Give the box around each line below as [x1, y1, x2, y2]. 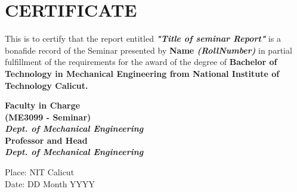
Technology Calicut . [5, 79, 88, 91]
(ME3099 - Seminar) [5, 110, 91, 123]
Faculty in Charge [5, 99, 81, 112]
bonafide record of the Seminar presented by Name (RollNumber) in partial [5, 44, 292, 56]
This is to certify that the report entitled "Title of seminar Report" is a [5, 32, 281, 45]
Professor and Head [5, 134, 88, 146]
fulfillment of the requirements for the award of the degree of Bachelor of [5, 55, 277, 68]
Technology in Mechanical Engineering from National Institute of [5, 67, 280, 79]
